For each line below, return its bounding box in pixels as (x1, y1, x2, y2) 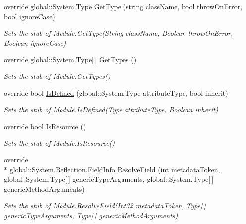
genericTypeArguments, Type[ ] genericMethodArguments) (4, 210, 178, 220)
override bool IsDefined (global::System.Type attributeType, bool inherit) (4, 87, 228, 98)
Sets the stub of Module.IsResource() (4, 138, 115, 148)
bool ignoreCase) (4, 11, 55, 21)
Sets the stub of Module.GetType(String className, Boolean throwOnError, (4, 28, 233, 38)
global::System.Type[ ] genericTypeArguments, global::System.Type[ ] (4, 174, 214, 184)
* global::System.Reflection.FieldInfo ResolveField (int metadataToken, (4, 164, 220, 174)
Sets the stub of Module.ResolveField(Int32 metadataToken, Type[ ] (4, 200, 206, 211)
